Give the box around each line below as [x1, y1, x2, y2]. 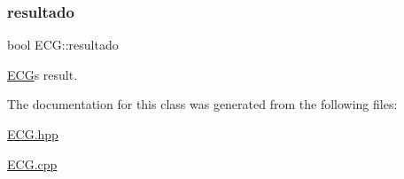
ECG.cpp [7, 154, 58, 173]
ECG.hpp [7, 125, 58, 143]
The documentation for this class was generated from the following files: [7, 95, 398, 113]
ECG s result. [7, 65, 78, 83]
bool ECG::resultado [7, 35, 119, 54]
